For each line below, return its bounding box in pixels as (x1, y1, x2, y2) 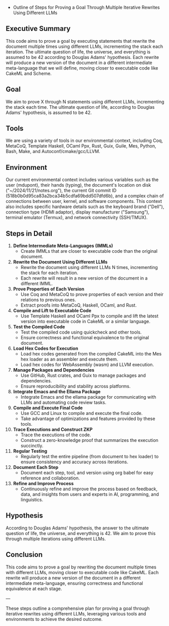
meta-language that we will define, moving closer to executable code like (6, 65, 158, 71)
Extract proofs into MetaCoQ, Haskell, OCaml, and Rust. (20, 302, 137, 308)
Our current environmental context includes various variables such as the (6, 176, 159, 183)
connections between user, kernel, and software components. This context (6, 198, 162, 204)
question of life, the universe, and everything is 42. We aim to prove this (6, 530, 156, 536)
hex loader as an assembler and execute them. (20, 356, 118, 363)
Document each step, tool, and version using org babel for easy (20, 470, 154, 476)
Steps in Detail (6, 229, 53, 238)
